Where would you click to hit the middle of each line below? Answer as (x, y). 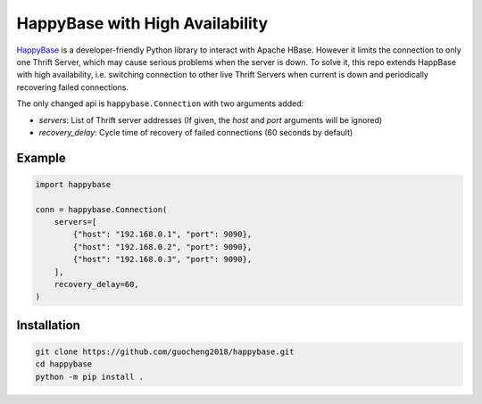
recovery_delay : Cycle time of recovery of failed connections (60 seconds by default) (196, 132)
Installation (48, 325)
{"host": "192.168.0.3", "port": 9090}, (162, 260)
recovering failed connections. (73, 87)
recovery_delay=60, (97, 284)
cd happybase (64, 364)
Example (41, 157)
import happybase (73, 184)
